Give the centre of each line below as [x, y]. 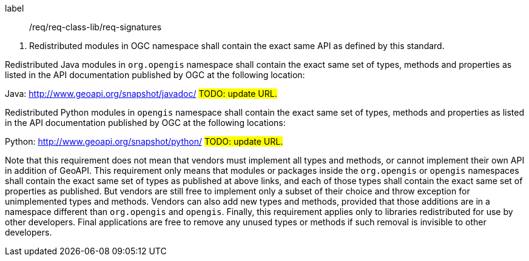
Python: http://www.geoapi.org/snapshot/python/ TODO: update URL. [144, 141]
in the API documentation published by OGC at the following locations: [145, 123]
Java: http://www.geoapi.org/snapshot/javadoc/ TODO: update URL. [141, 94]
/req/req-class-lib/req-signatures [96, 27]
